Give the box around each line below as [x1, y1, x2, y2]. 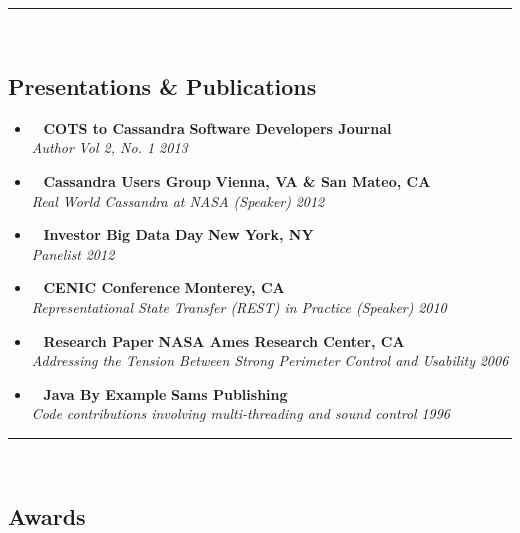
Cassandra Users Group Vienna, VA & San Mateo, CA [43, 170, 431, 191]
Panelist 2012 [31, 243, 115, 264]
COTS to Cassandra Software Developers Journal [43, 117, 392, 138]
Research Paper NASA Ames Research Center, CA [43, 330, 405, 351]
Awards [8, 500, 86, 531]
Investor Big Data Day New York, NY [43, 224, 314, 245]
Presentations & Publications [8, 70, 317, 101]
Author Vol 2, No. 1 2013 [31, 137, 188, 158]
